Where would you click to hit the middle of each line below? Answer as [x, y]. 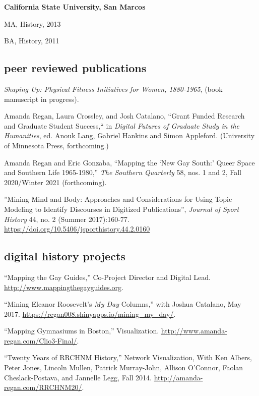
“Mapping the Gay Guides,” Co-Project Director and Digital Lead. [107, 277]
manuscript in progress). [42, 99]
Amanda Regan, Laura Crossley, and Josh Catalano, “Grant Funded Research [124, 116]
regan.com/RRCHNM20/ [43, 387]
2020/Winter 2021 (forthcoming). [55, 182]
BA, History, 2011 [32, 41]
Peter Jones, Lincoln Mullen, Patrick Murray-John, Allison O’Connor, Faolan [124, 367]
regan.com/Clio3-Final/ [41, 340]
